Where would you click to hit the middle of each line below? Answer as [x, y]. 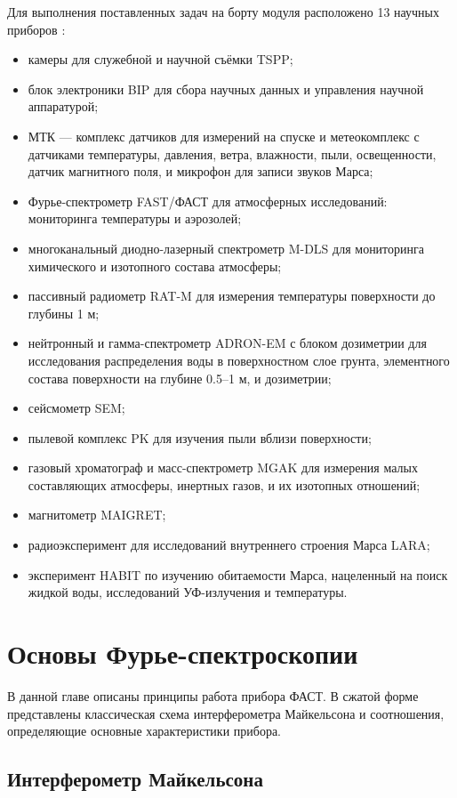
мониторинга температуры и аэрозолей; [135, 218]
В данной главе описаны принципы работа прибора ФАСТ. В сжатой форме [213, 695]
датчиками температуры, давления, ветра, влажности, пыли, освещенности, [232, 153]
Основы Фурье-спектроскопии [183, 653]
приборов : [36, 29]
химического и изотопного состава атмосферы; [155, 266]
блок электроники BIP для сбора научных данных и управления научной [226, 89]
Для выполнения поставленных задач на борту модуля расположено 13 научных [223, 12]
